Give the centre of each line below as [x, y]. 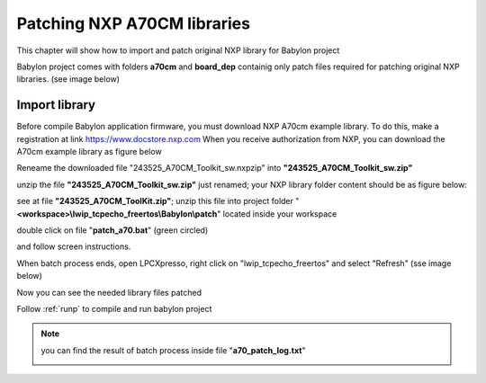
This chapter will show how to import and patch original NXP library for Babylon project [178, 50]
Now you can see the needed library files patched [109, 292]
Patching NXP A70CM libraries [134, 23]
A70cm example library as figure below [89, 152]
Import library [56, 105]
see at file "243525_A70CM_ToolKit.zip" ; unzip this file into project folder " [158, 201]
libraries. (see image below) [68, 79]
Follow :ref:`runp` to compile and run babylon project [114, 308]
